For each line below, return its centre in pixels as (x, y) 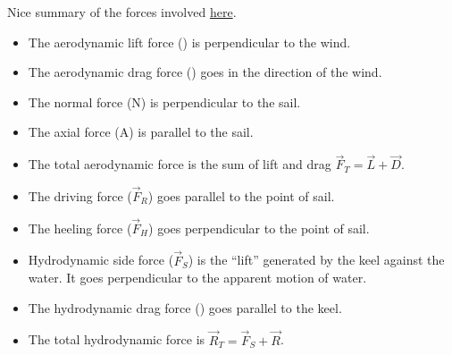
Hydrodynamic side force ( (101, 260)
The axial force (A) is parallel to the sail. (141, 132)
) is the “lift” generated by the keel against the (316, 260)
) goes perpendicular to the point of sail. (259, 228)
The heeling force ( (80, 228)
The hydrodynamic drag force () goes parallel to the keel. (185, 307)
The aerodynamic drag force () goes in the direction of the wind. (205, 72)
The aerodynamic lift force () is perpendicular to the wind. (189, 42)
